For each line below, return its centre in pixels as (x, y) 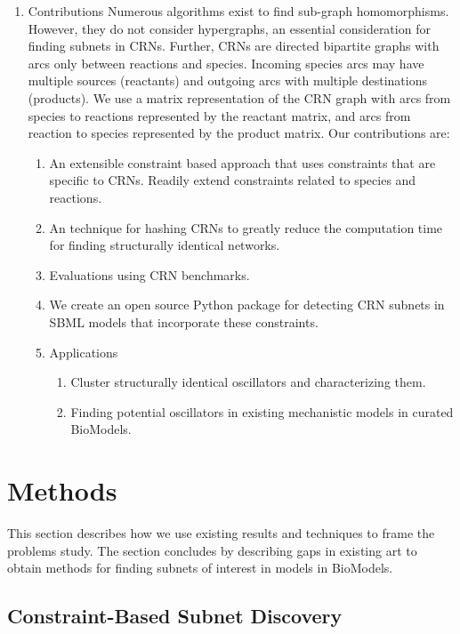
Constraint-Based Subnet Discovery (175, 616)
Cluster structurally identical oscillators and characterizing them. (248, 382)
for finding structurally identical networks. (165, 245)
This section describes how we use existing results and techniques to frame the (221, 533)
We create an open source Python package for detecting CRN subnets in (247, 305)
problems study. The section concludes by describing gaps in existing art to (212, 550)
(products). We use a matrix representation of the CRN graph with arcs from (239, 97)
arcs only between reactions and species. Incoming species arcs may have (226, 63)
